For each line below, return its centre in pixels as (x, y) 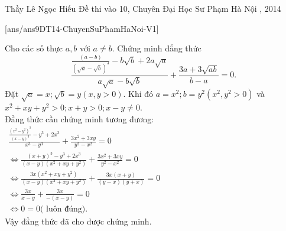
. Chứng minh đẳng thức (157, 48)
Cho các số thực (34, 48)
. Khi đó (138, 94)
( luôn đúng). (64, 209)
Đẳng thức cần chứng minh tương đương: (79, 118)
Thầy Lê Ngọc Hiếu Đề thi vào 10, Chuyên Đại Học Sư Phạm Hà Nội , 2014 (143, 8)
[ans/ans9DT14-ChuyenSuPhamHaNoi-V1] (82, 28)
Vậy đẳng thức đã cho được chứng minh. (78, 221)
